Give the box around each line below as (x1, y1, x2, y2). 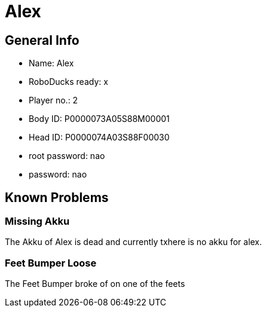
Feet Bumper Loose (5, 256, 97, 269)
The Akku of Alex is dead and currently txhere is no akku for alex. (5, 237, 262, 247)
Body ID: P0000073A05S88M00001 (29, 114, 170, 124)
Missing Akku (5, 215, 70, 228)
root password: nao (29, 151, 105, 161)
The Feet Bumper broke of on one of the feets (5, 279, 185, 289)
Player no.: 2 (29, 95, 78, 106)
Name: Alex (29, 58, 74, 69)
